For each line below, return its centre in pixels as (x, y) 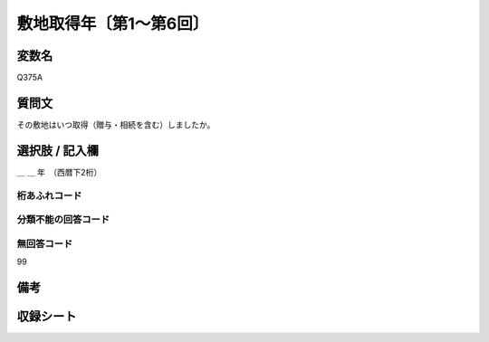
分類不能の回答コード (63, 220)
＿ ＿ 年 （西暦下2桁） (59, 172)
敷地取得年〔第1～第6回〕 (113, 24)
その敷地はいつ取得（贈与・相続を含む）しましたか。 (116, 124)
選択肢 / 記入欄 (58, 151)
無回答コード (45, 243)
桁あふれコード (49, 195)
